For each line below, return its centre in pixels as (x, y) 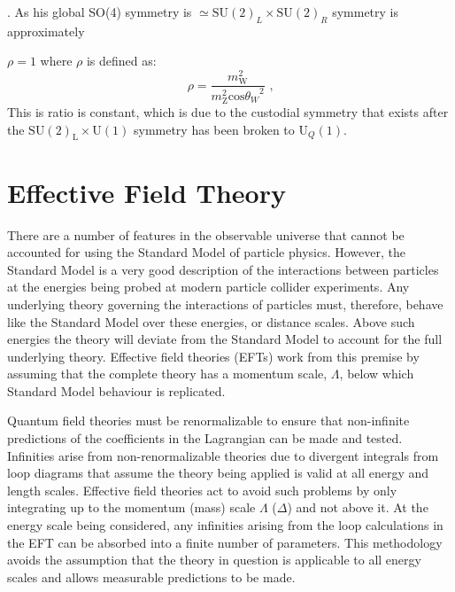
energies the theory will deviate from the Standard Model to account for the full (225, 339)
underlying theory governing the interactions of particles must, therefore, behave (225, 304)
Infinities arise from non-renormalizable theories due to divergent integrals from (223, 455)
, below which (377, 374)
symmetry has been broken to (214, 129)
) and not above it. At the (358, 507)
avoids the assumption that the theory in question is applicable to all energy (214, 560)
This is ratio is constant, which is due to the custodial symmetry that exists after (228, 112)
